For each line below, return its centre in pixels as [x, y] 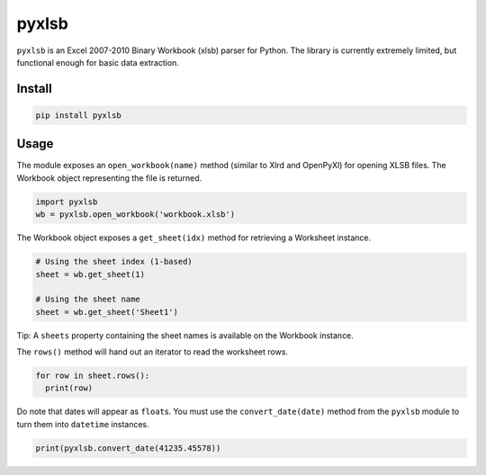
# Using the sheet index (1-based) [114, 262]
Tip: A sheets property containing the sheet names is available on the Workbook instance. [185, 335]
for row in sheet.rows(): [93, 376]
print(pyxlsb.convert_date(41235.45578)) [128, 448]
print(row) [69, 388]
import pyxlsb [67, 202]
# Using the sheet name [88, 300]
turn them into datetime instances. [83, 424]
